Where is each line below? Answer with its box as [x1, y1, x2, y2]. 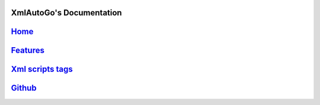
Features [11, 45, 44, 55]
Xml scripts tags [11, 64, 73, 74]
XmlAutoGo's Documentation [11, 8, 122, 18]
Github [11, 83, 37, 93]
